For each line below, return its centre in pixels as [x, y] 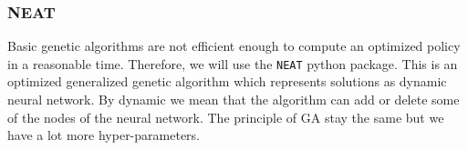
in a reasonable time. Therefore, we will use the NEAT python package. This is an [233, 63]
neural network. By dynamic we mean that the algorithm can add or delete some [234, 100]
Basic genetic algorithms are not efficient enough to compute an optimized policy [234, 46]
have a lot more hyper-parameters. [104, 135]
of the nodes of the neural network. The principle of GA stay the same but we [226, 117]
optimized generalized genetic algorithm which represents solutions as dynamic [227, 81]
